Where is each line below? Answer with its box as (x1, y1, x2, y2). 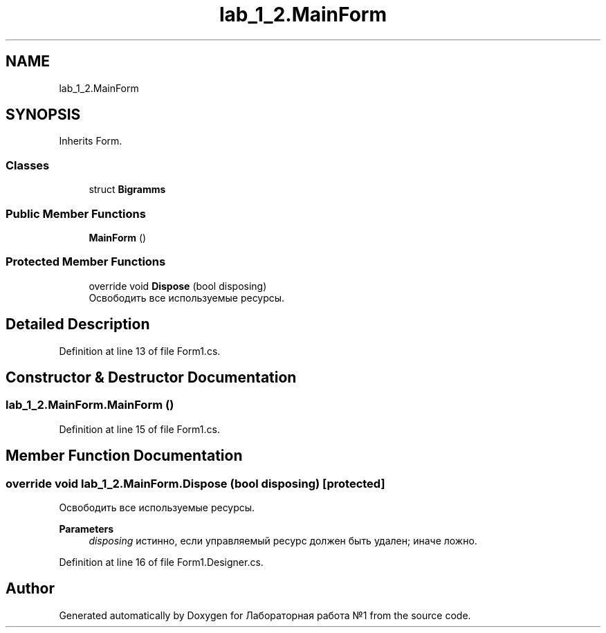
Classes (6, 158, 50, 172)
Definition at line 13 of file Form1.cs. (59, 345, 221, 357)
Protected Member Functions (6, 255, 166, 269)
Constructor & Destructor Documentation (6, 368, 297, 386)
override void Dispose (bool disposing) (89, 279, 267, 292)
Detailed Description (6, 315, 150, 333)
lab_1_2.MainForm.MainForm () (6, 398, 174, 412)
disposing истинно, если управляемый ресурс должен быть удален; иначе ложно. (89, 534, 477, 547)
